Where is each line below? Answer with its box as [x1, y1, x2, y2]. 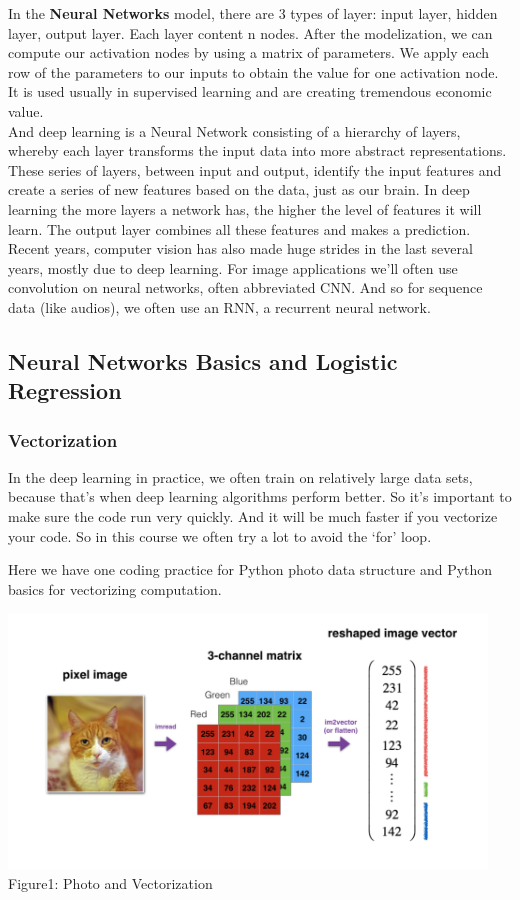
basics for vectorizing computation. [8, 578, 222, 599]
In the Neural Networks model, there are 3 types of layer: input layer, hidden [8, 3, 498, 23]
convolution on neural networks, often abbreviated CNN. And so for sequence [8, 277, 483, 298]
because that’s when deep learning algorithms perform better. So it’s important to [8, 486, 512, 507]
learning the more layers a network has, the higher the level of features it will [8, 198, 482, 219]
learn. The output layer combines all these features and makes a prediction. [8, 218, 471, 239]
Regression [8, 375, 122, 406]
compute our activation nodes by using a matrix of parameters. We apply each [8, 42, 490, 63]
